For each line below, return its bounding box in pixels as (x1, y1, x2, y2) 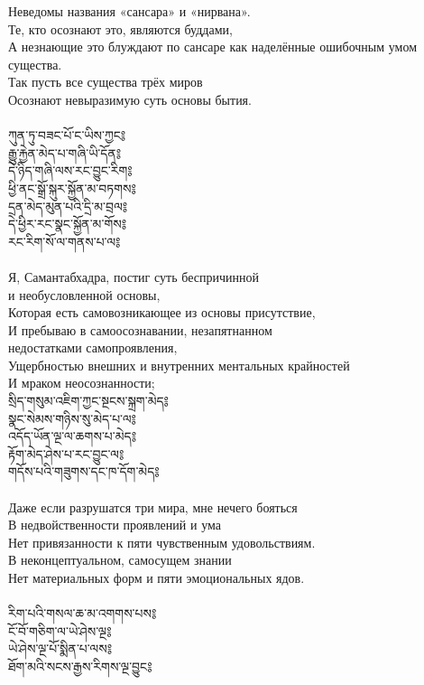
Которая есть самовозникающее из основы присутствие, (8, 303, 316, 322)
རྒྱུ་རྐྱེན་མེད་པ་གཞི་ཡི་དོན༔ (8, 143, 122, 162)
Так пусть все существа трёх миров (8, 72, 203, 91)
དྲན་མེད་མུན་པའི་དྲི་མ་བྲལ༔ (8, 196, 128, 215)
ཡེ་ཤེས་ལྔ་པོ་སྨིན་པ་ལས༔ (8, 639, 112, 658)
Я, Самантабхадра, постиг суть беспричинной (8, 267, 259, 286)
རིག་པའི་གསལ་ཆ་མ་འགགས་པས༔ (8, 604, 157, 623)
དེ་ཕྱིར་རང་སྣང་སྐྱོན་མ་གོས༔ (8, 214, 127, 233)
